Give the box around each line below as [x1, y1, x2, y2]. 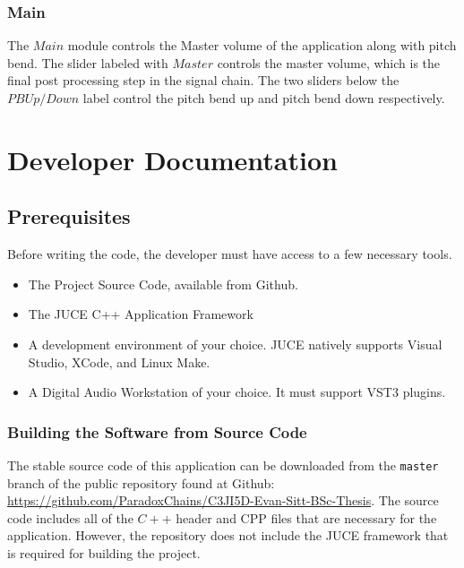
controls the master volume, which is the [217, 53, 441, 72]
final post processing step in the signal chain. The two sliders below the [7, 71, 400, 90]
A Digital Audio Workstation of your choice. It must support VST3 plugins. [28, 383, 446, 401]
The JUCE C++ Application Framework [28, 305, 253, 323]
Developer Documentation [7, 141, 338, 177]
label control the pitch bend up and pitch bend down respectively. [82, 89, 445, 107]
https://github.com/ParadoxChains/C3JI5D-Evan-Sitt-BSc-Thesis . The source [7, 491, 439, 510]
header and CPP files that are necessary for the [176, 508, 437, 527]
